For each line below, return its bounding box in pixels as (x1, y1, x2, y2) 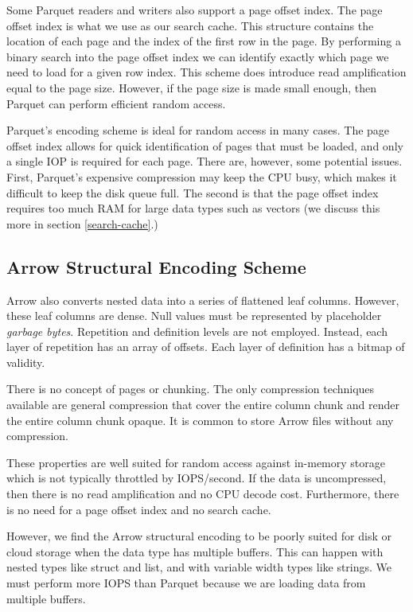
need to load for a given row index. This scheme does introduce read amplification (6, 64, 407, 80)
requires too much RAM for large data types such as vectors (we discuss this (6, 200, 380, 216)
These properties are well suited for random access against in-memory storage (6, 454, 385, 470)
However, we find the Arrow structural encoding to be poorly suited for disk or (6, 528, 392, 544)
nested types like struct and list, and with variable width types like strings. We (6, 559, 392, 575)
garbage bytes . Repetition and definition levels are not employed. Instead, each (6, 322, 388, 339)
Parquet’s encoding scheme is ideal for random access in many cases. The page (6, 122, 390, 138)
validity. (6, 353, 45, 370)
